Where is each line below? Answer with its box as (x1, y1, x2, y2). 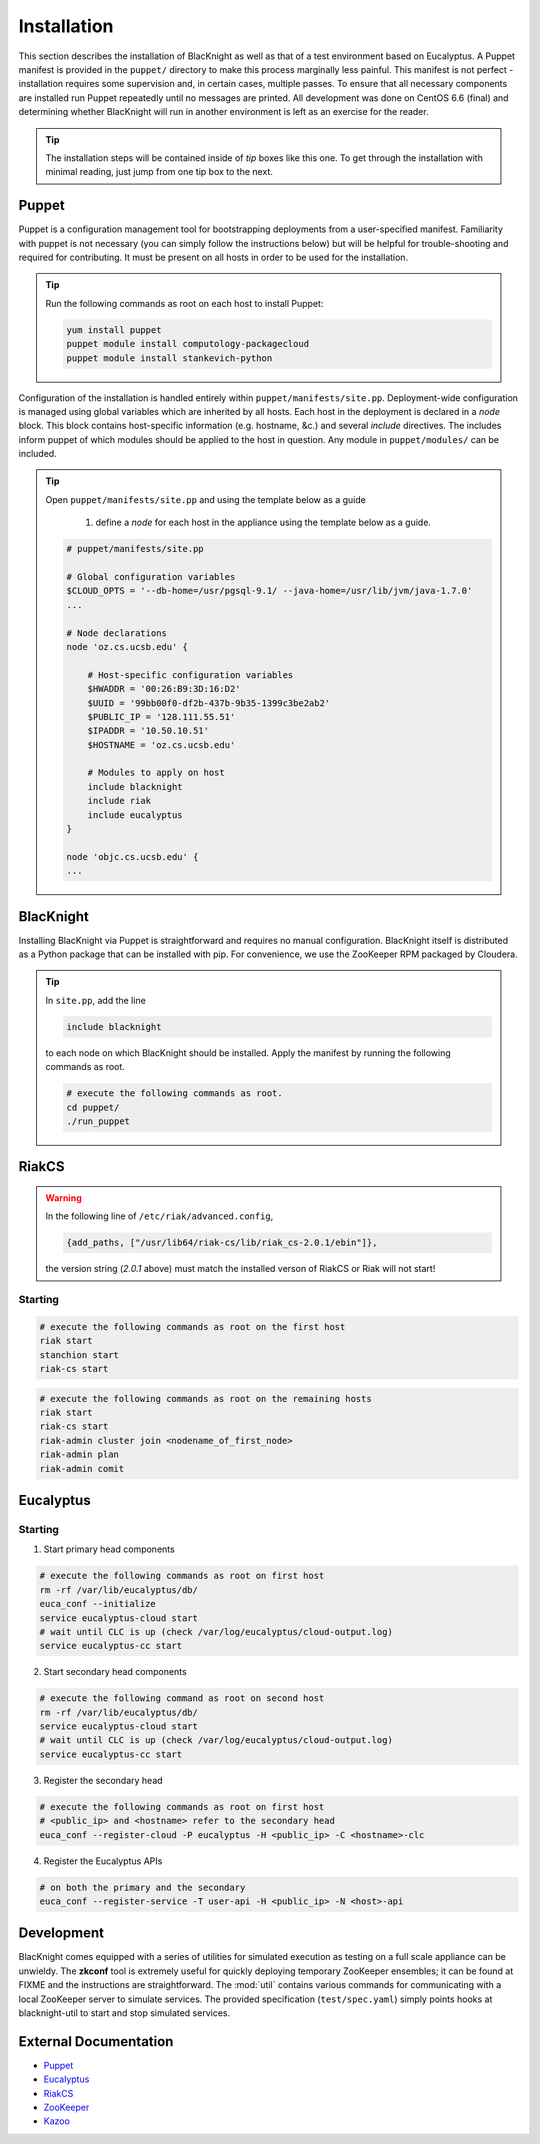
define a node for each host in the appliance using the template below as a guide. (95, 516, 432, 529)
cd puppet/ (66, 1101, 120, 1113)
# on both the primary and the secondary (39, 1881, 246, 1893)
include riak (87, 795, 152, 807)
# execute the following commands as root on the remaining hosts (39, 1393, 372, 1404)
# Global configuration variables (66, 571, 236, 582)
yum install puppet (66, 324, 162, 335)
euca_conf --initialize (39, 1598, 157, 1610)
